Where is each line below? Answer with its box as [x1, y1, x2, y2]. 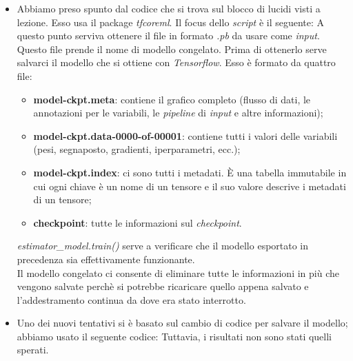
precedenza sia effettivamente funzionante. [17, 251, 195, 266]
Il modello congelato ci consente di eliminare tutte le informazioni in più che [17, 265, 339, 280]
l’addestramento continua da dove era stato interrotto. [17, 292, 246, 307]
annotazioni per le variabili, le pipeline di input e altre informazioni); [33, 105, 323, 120]
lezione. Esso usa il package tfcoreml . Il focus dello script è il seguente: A [17, 14, 325, 29]
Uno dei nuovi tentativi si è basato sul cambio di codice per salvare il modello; [17, 316, 348, 330]
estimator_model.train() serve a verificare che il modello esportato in [17, 238, 309, 253]
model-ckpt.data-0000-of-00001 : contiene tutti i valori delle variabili [33, 128, 338, 143]
